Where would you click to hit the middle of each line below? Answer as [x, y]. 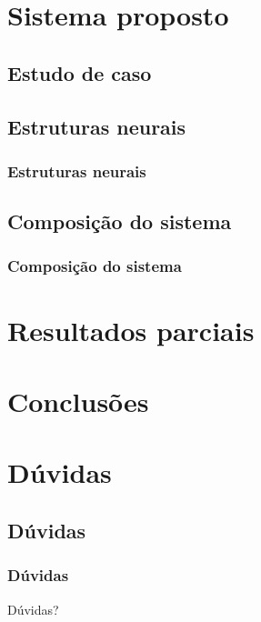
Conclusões [78, 401]
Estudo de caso [80, 72]
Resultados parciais [131, 330]
